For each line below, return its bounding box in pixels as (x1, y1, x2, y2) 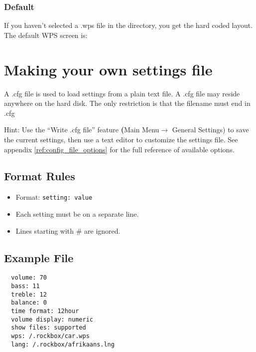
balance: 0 (11, 299, 47, 307)
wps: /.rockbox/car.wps (11, 332, 90, 340)
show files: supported (11, 324, 86, 332)
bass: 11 (11, 283, 40, 290)
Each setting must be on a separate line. (15, 208, 139, 219)
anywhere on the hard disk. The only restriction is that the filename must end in (4, 98, 251, 108)
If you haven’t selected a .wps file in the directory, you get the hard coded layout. (4, 20, 253, 30)
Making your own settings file (4, 59, 213, 79)
